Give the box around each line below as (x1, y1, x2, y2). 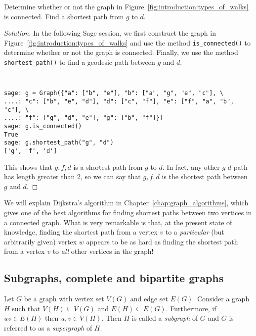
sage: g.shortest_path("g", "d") (4, 139, 114, 146)
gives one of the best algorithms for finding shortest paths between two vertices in (4, 207, 252, 217)
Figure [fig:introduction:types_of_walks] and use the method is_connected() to (4, 37, 251, 48)
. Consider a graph (193, 293, 250, 304)
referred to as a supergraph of (4, 322, 92, 333)
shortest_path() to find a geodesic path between (4, 57, 155, 67)
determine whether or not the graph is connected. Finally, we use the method (4, 47, 238, 57)
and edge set (130, 293, 168, 304)
